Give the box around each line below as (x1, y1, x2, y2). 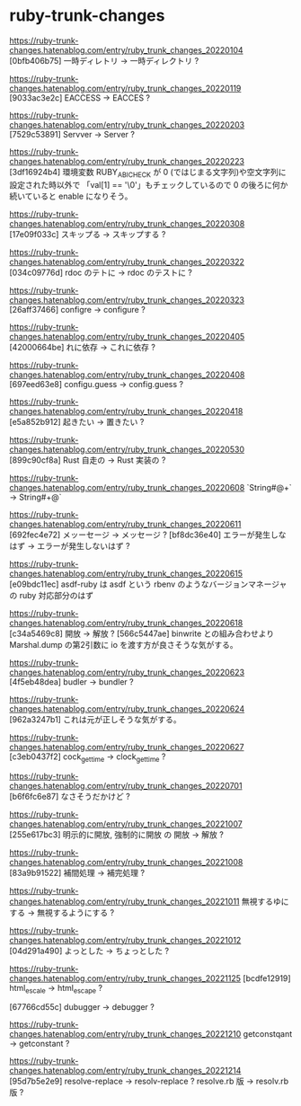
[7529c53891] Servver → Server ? (9, 128, 135, 139)
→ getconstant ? (9, 1039, 70, 1049)
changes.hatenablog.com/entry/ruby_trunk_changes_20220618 (9, 617, 243, 628)
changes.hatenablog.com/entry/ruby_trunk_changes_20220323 (9, 294, 245, 305)
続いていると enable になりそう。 (9, 190, 133, 201)
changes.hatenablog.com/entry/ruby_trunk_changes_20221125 (9, 972, 241, 984)
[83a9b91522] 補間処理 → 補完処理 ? (9, 867, 146, 878)
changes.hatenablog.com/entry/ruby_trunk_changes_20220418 (9, 405, 243, 416)
